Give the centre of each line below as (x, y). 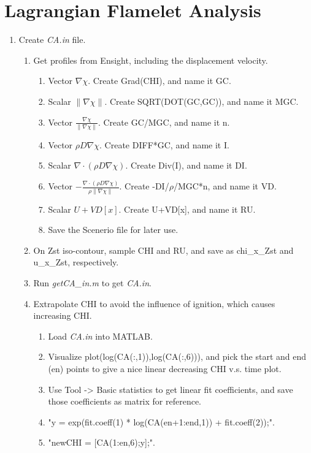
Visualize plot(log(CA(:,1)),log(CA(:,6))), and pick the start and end (177, 356)
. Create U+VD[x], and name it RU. (187, 209)
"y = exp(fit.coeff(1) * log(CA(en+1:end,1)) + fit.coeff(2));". (161, 421)
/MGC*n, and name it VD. (225, 186)
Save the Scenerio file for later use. (113, 230)
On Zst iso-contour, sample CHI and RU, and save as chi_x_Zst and (163, 250)
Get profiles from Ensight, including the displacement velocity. (151, 60)
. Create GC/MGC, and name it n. (164, 122)
